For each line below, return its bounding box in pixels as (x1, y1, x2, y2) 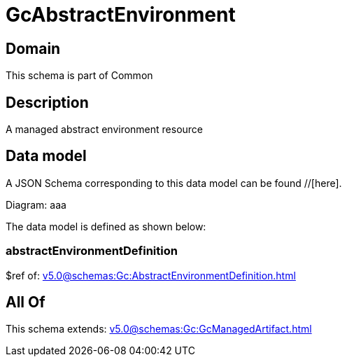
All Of (6, 293, 45, 312)
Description (6, 93, 89, 111)
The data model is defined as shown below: (6, 220, 206, 232)
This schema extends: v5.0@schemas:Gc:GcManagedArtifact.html (6, 323, 312, 335)
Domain (6, 39, 61, 57)
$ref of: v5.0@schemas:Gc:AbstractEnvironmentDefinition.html (6, 269, 296, 281)
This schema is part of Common (6, 69, 153, 82)
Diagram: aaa (6, 198, 66, 211)
